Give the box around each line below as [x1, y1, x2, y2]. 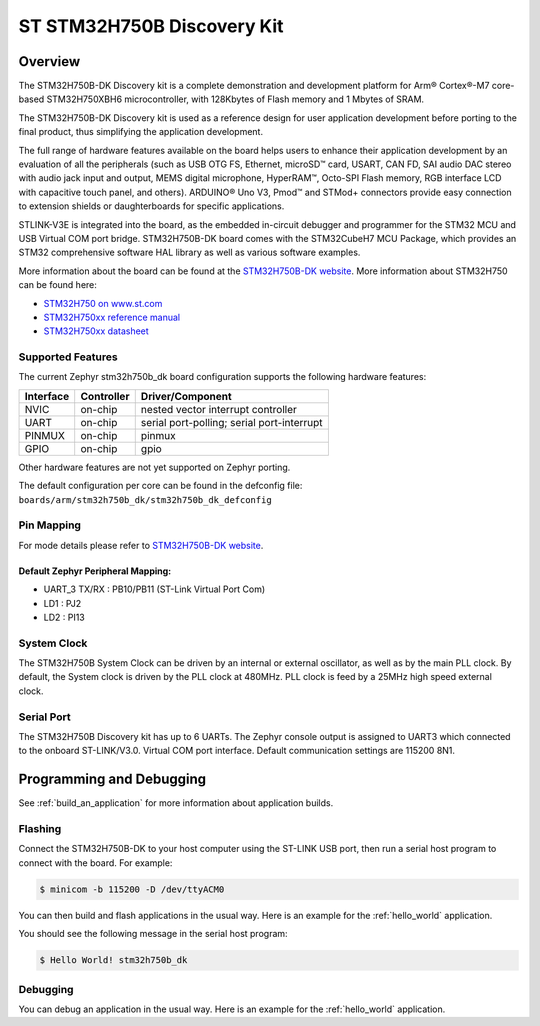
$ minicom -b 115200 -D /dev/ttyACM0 [39, 883, 225, 895]
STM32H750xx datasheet [43, 325, 149, 337]
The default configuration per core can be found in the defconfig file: [18, 480, 303, 492]
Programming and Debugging [18, 771, 207, 788]
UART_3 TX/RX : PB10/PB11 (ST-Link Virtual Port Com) [43, 583, 266, 595]
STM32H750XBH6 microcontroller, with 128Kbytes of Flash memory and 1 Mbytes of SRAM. [46, 93, 425, 105]
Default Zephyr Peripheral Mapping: [18, 565, 172, 577]
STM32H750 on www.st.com [43, 297, 163, 309]
